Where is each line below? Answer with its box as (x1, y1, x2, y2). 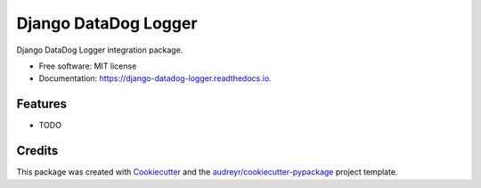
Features (16, 96, 67, 111)
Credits (16, 143, 59, 159)
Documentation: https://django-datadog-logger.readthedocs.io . (38, 73, 272, 84)
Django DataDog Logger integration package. (16, 45, 183, 55)
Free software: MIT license (38, 61, 137, 71)
